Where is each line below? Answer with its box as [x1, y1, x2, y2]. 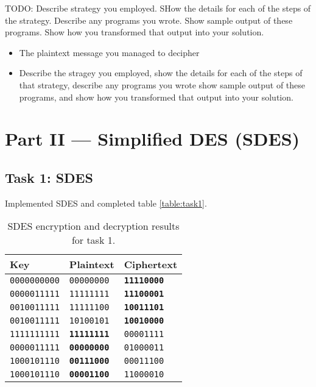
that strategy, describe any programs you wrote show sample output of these [19, 78, 306, 91]
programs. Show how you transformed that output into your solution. [5, 26, 264, 38]
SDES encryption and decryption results [7, 219, 180, 233]
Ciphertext [124, 257, 178, 272]
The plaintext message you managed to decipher [19, 46, 200, 59]
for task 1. [71, 233, 116, 247]
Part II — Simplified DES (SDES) [5, 126, 300, 151]
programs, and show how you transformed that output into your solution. [19, 90, 293, 103]
